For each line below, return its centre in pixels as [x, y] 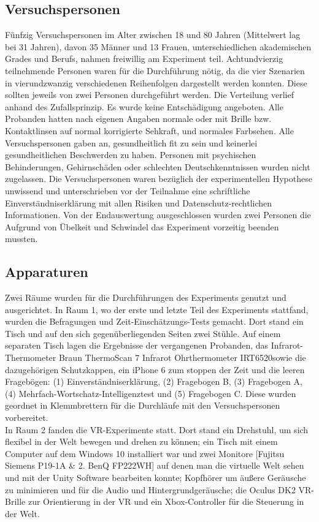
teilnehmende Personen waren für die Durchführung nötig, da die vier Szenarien [155, 70]
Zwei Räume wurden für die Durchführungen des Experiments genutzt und [146, 297]
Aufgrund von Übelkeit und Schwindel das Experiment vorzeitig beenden [142, 226]
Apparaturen [47, 272]
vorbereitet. [27, 418]
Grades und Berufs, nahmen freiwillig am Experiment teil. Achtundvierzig [144, 59]
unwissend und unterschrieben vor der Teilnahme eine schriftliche [128, 190]
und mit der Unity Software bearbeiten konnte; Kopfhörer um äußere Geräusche [156, 477]
